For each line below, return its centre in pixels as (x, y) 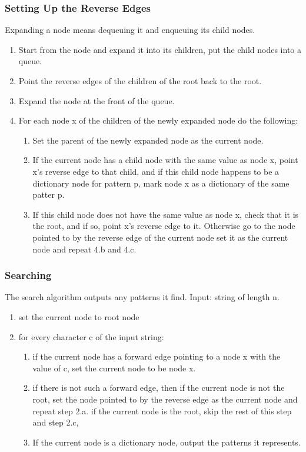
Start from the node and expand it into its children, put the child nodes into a (160, 49)
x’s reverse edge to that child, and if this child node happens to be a (156, 171)
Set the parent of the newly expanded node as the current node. (148, 140)
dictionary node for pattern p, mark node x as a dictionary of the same (161, 183)
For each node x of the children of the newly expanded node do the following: (158, 120)
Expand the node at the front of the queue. (97, 100)
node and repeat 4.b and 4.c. (84, 249)
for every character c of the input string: (91, 336)
